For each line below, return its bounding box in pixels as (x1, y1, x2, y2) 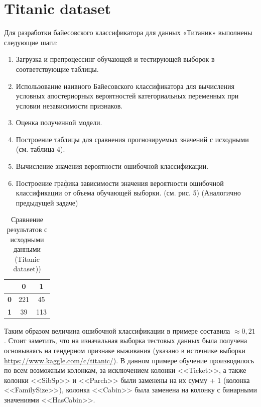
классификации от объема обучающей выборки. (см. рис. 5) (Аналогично (16, 187, 241, 198)
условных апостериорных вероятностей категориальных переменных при (16, 90, 239, 101)
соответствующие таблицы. (16, 63, 99, 74)
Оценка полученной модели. (16, 117, 102, 128)
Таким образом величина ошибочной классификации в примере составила (4, 325, 230, 336)
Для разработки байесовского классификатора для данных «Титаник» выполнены (4, 27, 252, 38)
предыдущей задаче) (16, 197, 78, 208)
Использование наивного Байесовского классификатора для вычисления (16, 80, 234, 91)
